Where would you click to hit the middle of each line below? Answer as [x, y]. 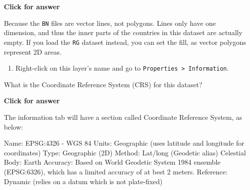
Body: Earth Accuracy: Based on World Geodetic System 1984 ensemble [112, 162]
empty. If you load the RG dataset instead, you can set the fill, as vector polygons [125, 42]
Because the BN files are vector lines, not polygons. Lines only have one [110, 23]
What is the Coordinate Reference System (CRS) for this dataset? [103, 84]
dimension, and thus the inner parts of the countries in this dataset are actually [123, 32]
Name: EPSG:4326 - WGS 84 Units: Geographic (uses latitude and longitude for [124, 143]
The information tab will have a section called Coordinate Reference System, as [123, 117]
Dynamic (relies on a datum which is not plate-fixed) [83, 181]
